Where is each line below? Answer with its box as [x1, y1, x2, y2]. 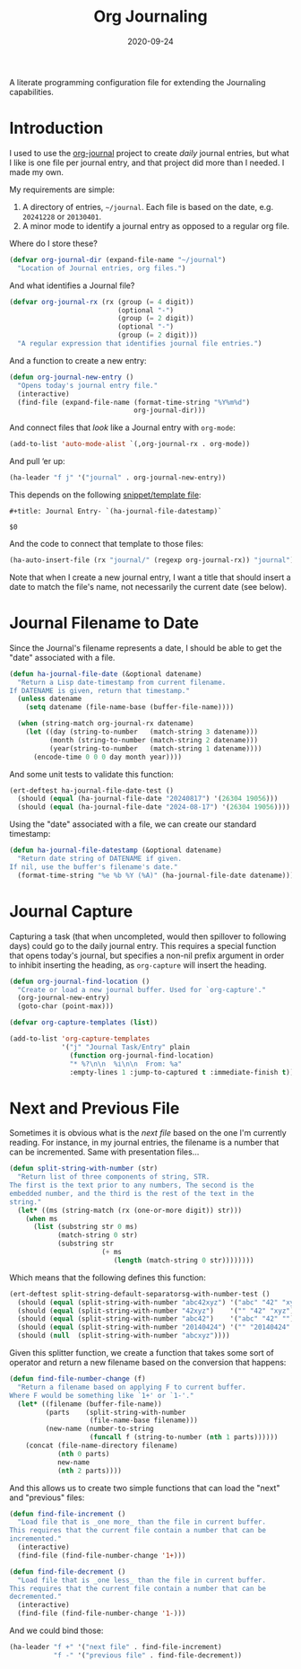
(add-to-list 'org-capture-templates [9, 1034, 150, 1043]
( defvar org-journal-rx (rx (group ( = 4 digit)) [9, 297, 194, 306]
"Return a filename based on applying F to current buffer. [17, 1383, 246, 1392]
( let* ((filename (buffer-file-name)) [17, 1399, 163, 1409]
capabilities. [9, 86, 54, 97]
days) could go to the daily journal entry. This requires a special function [9, 940, 277, 951]
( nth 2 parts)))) [56, 1466, 123, 1475]
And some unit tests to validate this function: [9, 769, 174, 779]
